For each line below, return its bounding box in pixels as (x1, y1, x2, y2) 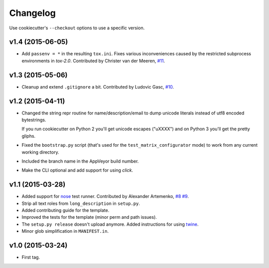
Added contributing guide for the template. (21, 207, 110, 213)
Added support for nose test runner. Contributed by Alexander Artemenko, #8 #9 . (21, 193, 189, 199)
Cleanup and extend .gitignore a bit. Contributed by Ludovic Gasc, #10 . (21, 84, 174, 89)
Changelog (9, 7, 56, 18)
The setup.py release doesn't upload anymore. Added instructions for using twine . (21, 221, 199, 227)
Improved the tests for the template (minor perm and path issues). (21, 214, 157, 220)
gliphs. (21, 133, 36, 139)
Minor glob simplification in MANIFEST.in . (21, 228, 109, 234)
